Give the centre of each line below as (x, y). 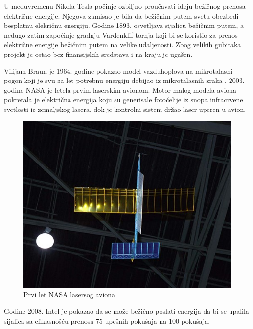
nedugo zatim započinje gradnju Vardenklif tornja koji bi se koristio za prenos (121, 35)
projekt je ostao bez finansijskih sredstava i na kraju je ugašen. (98, 54)
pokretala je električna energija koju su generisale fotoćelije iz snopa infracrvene (124, 99)
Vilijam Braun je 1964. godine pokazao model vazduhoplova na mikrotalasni (118, 70)
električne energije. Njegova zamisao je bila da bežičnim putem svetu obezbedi (121, 15)
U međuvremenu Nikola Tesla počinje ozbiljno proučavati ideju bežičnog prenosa (125, 6)
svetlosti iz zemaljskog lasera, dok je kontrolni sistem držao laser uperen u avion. (125, 109)
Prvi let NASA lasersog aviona (69, 294)
